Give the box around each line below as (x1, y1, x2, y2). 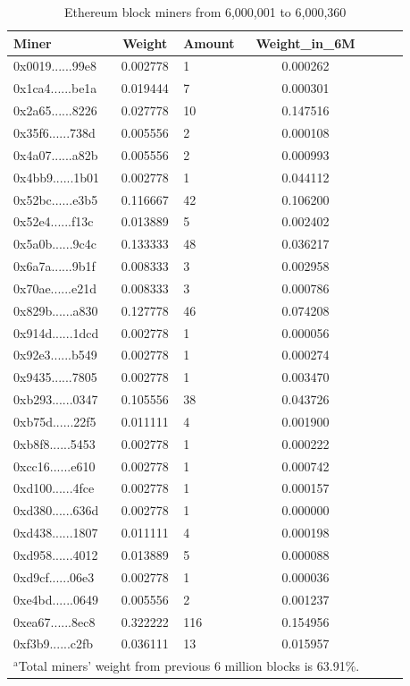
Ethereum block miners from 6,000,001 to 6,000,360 (63, 3, 347, 21)
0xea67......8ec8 (13, 612, 96, 631)
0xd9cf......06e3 (13, 567, 95, 586)
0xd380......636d (13, 501, 99, 520)
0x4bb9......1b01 (13, 167, 100, 186)
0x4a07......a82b (13, 145, 98, 164)
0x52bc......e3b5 (13, 190, 98, 208)
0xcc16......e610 (13, 456, 96, 475)
